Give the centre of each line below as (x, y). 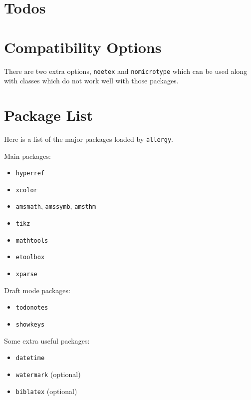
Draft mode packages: (37, 290)
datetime (30, 358)
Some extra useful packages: (47, 340)
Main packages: (27, 156)
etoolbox (30, 257)
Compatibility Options (83, 47)
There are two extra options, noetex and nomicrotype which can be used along (126, 71)
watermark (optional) (48, 374)
